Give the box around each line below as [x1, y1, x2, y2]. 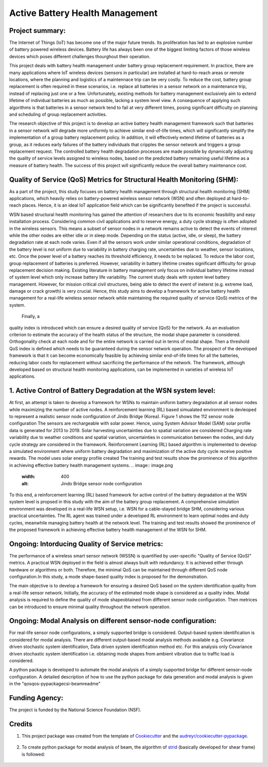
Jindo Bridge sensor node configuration [61, 480, 142, 486]
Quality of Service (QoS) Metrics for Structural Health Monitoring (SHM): [9, 175, 239, 184]
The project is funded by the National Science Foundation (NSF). [9, 707, 141, 713]
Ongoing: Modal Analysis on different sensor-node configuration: [9, 617, 217, 625]
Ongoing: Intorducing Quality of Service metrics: [9, 540, 163, 548]
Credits [9, 720, 33, 728]
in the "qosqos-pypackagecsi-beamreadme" [9, 681, 101, 687]
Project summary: [9, 26, 66, 35]
